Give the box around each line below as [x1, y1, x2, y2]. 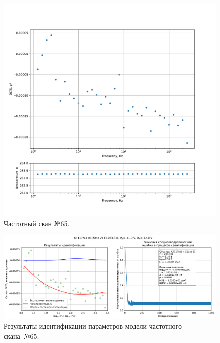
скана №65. [4, 331, 39, 341]
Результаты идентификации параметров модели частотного [4, 321, 182, 331]
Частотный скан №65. [4, 218, 70, 228]
